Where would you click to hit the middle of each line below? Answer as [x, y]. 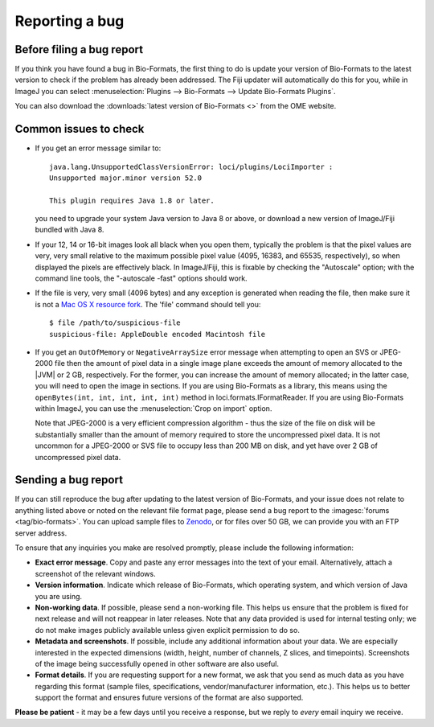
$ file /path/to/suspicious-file [115, 323]
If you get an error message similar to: [98, 148]
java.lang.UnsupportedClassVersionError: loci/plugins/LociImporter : [191, 166]
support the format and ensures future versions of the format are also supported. [169, 698]
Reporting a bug [70, 21]
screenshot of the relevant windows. [95, 573]
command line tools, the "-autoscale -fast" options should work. [141, 278]
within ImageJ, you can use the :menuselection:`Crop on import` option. [154, 408]
